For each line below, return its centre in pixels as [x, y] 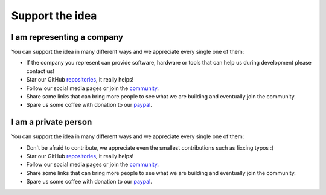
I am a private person [52, 122]
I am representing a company [67, 37]
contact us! [40, 71]
